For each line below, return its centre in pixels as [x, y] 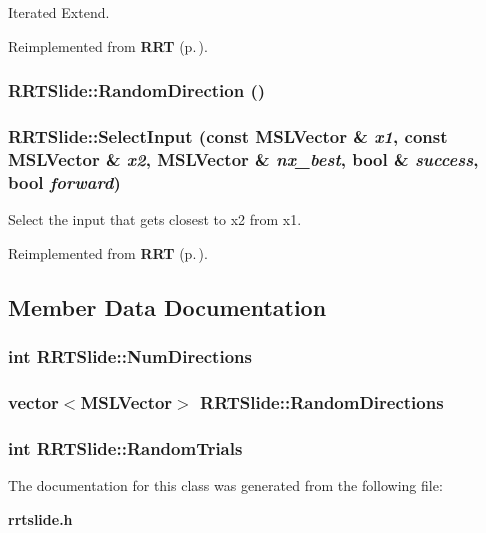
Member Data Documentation [167, 306]
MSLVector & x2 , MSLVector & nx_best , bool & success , [243, 158]
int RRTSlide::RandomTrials [125, 447]
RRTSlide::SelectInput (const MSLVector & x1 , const [228, 135]
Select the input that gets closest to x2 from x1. [155, 219]
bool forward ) [64, 181]
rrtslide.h [40, 518]
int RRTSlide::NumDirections [130, 355]
